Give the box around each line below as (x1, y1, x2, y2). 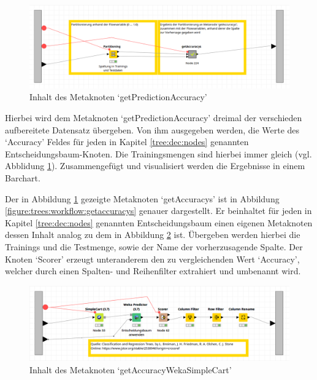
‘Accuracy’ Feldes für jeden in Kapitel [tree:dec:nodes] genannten (5, 135, 249, 148)
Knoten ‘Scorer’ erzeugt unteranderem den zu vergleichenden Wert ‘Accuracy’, (5, 252, 300, 265)
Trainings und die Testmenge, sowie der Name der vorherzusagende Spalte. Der (5, 240, 303, 253)
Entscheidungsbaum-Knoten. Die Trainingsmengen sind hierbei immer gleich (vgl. (5, 147, 312, 160)
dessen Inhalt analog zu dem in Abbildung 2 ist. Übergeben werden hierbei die (5, 228, 300, 241)
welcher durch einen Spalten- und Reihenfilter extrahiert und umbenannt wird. (5, 264, 301, 277)
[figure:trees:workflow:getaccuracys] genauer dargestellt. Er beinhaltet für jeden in (5, 204, 312, 217)
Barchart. (5, 171, 40, 184)
